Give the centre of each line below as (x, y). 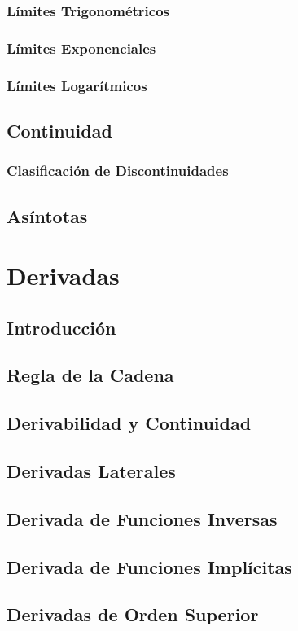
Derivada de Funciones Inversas (142, 518)
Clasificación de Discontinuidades (118, 171)
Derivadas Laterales (91, 471)
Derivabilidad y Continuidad (129, 423)
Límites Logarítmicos (77, 85)
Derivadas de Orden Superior (133, 614)
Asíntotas (47, 215)
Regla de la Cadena (90, 375)
